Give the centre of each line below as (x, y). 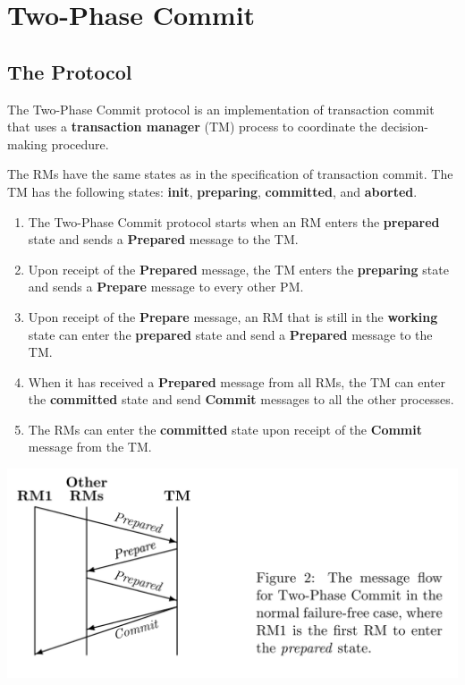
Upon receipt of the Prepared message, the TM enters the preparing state (238, 269)
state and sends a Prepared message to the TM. (163, 239)
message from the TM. (90, 447)
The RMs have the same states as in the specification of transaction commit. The (230, 174)
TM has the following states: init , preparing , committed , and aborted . (212, 191)
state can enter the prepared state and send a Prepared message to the (230, 334)
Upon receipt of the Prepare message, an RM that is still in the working (233, 316)
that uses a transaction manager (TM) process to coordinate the (192, 127)
